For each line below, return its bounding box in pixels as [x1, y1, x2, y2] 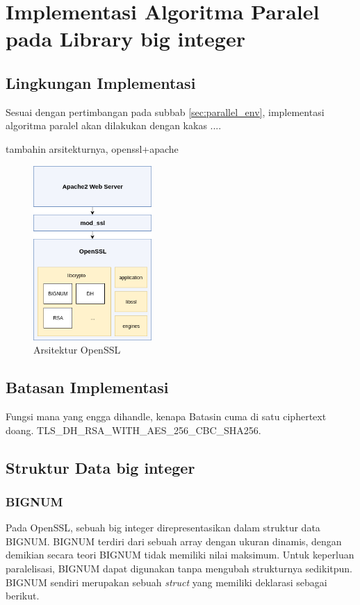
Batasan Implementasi [6, 376, 169, 398]
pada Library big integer [6, 24, 245, 53]
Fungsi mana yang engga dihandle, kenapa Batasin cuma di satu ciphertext [6, 409, 327, 424]
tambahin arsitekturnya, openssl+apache [6, 141, 179, 156]
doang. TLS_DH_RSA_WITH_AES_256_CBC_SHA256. [6, 422, 261, 437]
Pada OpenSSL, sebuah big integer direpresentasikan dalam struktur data [6, 520, 320, 535]
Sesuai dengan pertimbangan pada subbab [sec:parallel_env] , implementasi [6, 104, 325, 119]
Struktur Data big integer [6, 456, 195, 478]
